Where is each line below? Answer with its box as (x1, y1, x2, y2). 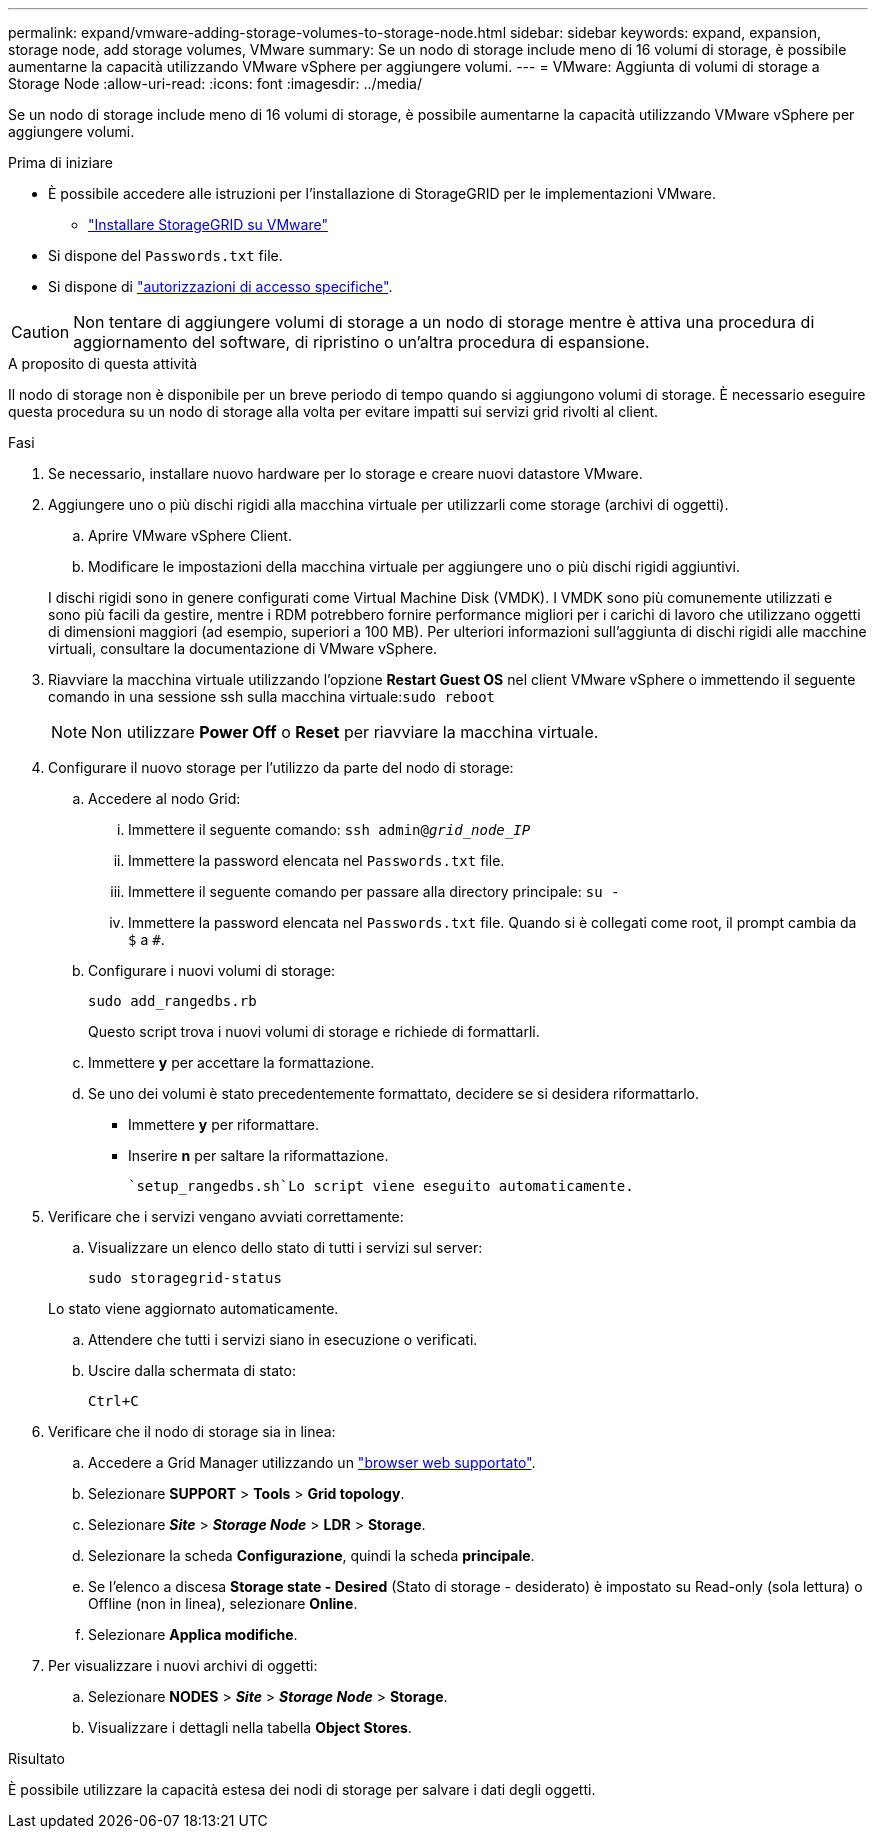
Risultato (8, 1750, 66, 1767)
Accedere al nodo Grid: (88, 790, 241, 807)
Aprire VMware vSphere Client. (88, 527, 292, 544)
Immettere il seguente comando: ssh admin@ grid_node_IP (128, 821, 531, 838)
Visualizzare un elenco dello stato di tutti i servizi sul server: (88, 1239, 483, 1256)
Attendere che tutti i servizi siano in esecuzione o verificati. (88, 1331, 478, 1348)
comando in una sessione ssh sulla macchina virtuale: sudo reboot (48, 688, 496, 705)
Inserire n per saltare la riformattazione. (128, 1147, 389, 1164)
